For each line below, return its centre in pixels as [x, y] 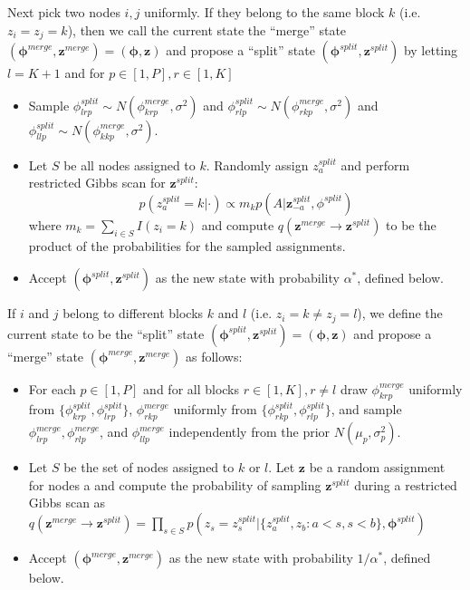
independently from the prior [249, 432]
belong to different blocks [133, 313]
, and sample [366, 409]
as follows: [214, 356]
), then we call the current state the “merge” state [207, 29]
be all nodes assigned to [129, 164]
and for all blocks [192, 388]
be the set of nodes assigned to [149, 467]
